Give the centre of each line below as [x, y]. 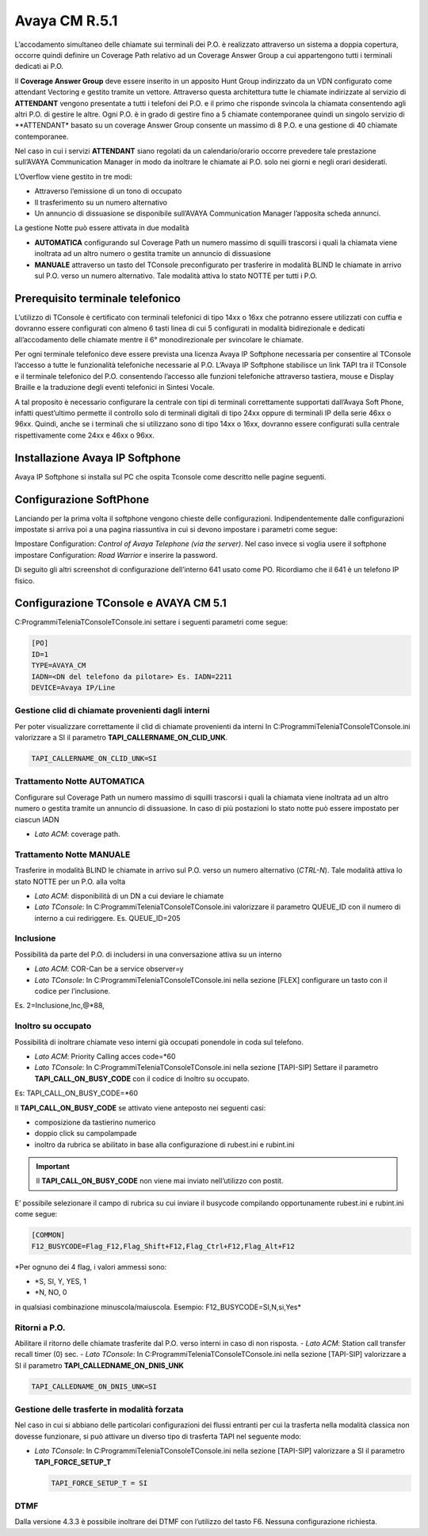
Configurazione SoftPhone [82, 499]
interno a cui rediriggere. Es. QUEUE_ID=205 [108, 918]
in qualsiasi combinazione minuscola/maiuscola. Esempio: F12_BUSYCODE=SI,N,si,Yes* [158, 1307]
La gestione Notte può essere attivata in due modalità [102, 228]
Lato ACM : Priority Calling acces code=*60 [105, 1056]
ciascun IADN [37, 820]
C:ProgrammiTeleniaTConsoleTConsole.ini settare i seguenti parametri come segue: [151, 622]
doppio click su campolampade [86, 1133]
